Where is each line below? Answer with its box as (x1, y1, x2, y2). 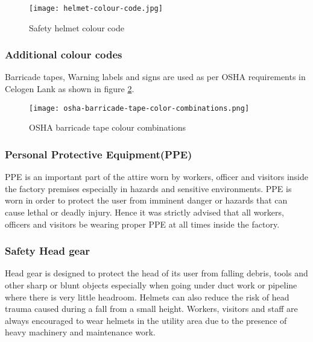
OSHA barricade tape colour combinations (29, 121, 186, 134)
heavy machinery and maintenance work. (5, 326, 156, 338)
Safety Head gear (5, 243, 90, 258)
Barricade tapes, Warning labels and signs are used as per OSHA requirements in (5, 70, 306, 83)
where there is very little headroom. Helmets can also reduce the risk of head (5, 290, 289, 303)
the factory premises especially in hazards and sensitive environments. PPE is (5, 182, 292, 194)
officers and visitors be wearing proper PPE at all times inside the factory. (5, 217, 280, 230)
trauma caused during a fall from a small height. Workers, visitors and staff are (5, 302, 298, 315)
